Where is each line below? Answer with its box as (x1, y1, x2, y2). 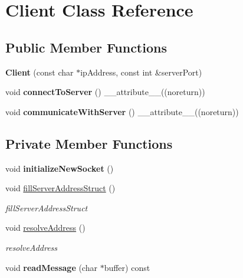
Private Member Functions (5, 134, 173, 152)
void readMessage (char (5, 261, 97, 273)
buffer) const (104, 261, 150, 273)
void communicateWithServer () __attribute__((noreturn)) (5, 105, 239, 117)
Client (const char (5, 66, 74, 78)
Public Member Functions (5, 38, 167, 56)
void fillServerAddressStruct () (5, 182, 116, 194)
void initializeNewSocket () (5, 162, 114, 174)
